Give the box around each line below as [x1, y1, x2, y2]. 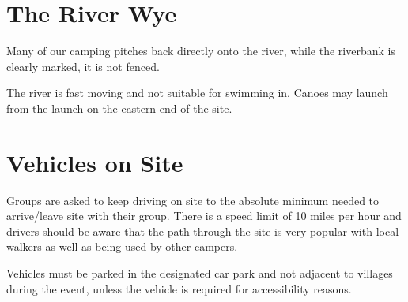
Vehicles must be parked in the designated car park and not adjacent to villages [6, 265, 393, 281]
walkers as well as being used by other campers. [6, 238, 238, 255]
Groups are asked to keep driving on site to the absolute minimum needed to [6, 192, 380, 208]
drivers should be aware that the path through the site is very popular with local [6, 222, 399, 239]
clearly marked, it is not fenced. [6, 58, 160, 74]
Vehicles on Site [6, 146, 183, 178]
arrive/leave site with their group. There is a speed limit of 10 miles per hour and [6, 207, 402, 224]
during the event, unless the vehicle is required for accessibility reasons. [6, 280, 352, 296]
